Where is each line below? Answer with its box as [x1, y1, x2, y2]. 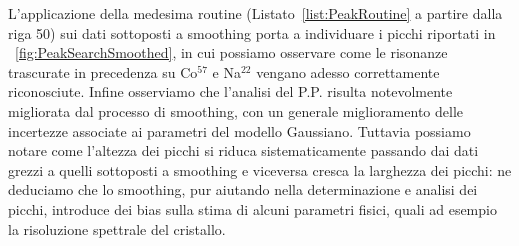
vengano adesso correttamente [256, 61, 440, 82]
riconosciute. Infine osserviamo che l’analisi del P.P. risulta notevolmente [8, 81, 453, 102]
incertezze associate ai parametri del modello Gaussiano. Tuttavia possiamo [8, 120, 471, 141]
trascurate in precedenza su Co [8, 61, 198, 82]
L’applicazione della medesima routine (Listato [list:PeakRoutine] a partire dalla [8, 3, 503, 23]
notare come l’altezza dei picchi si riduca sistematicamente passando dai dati [8, 140, 479, 161]
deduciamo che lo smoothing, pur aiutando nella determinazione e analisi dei [8, 179, 478, 200]
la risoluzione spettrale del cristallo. [8, 218, 226, 239]
